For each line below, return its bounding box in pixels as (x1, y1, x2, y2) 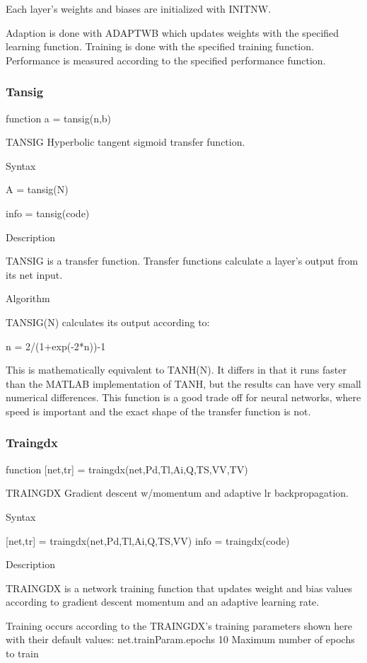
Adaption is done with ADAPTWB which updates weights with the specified (6, 25, 339, 40)
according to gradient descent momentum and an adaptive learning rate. (6, 594, 320, 609)
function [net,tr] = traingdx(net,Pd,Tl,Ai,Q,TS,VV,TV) (6, 461, 248, 476)
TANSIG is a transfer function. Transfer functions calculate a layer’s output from (6, 253, 359, 268)
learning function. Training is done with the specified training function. (6, 39, 314, 54)
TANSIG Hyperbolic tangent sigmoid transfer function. (6, 134, 245, 149)
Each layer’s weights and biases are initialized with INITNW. (6, 1, 272, 16)
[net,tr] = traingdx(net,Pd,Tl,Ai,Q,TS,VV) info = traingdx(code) (6, 533, 290, 548)
